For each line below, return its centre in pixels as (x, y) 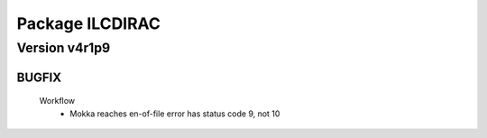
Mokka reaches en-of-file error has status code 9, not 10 (175, 114)
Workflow (57, 101)
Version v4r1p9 (64, 48)
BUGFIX (39, 77)
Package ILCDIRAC (89, 23)
